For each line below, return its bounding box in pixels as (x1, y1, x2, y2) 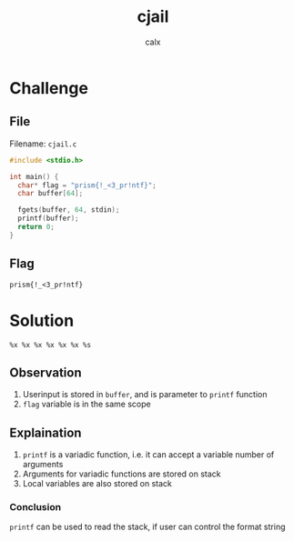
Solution (9, 310, 75, 331)
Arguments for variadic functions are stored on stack (22, 468, 221, 479)
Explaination (9, 425, 82, 440)
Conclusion (9, 501, 62, 514)
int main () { (9, 172, 59, 181)
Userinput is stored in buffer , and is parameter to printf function (22, 389, 268, 400)
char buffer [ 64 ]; (17, 189, 84, 198)
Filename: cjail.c (9, 138, 77, 149)
